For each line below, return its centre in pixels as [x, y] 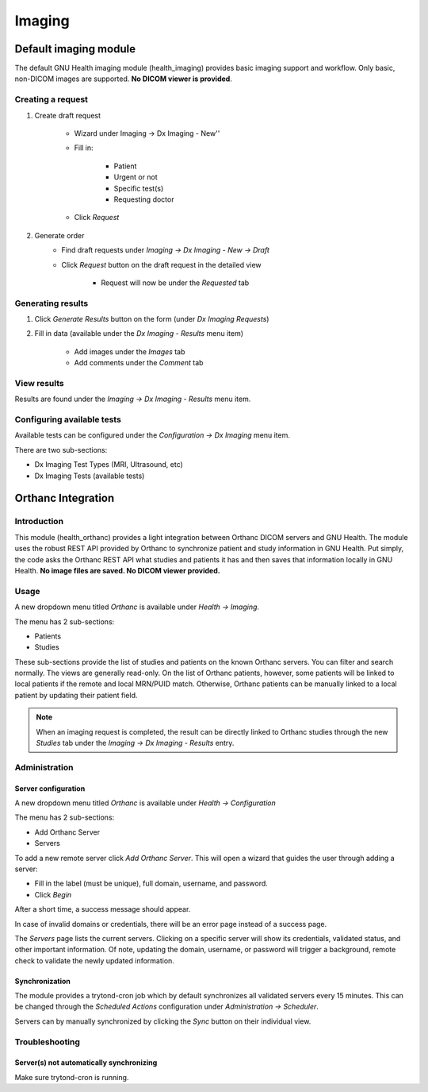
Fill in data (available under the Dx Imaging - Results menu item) [139, 334]
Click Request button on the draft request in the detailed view [161, 264]
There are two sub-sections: [61, 450]
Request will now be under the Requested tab [175, 283]
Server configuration [50, 788]
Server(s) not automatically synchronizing [86, 1063]
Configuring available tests [68, 419]
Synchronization [43, 981]
